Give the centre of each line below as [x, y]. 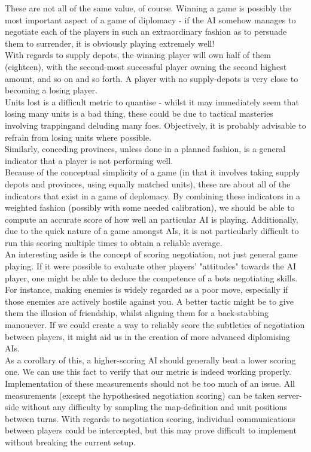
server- [290, 395]
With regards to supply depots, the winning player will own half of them [138, 55]
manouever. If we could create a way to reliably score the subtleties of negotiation [155, 325]
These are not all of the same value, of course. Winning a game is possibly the [148, 8]
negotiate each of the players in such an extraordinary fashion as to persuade [146, 31]
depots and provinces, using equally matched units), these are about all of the [148, 183]
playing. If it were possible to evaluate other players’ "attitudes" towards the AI [150, 266]
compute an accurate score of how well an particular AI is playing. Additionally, [152, 219]
